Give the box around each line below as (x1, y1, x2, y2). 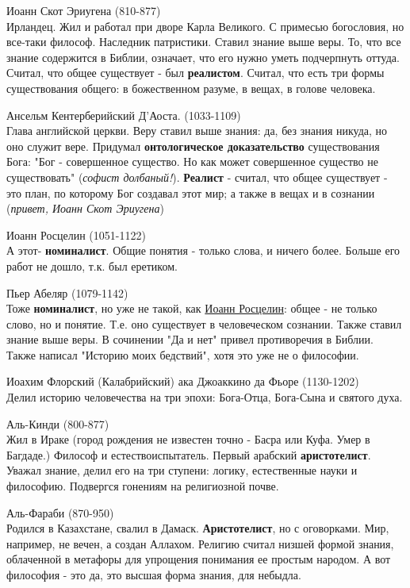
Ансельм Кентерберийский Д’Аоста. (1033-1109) (6, 106, 241, 123)
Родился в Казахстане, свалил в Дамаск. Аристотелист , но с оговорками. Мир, (6, 520, 389, 536)
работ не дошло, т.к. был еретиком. (6, 257, 178, 274)
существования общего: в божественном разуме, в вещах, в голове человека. (6, 79, 376, 96)
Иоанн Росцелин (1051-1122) (6, 226, 146, 243)
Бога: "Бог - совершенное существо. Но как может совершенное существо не (6, 153, 378, 170)
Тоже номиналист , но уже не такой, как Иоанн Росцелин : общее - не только (6, 300, 377, 317)
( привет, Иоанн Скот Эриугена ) (6, 200, 164, 217)
